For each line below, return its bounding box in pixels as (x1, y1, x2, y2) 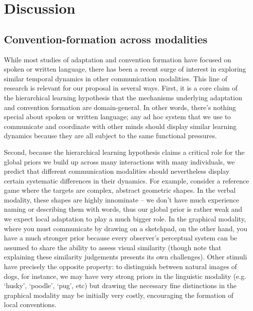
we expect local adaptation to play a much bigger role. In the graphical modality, (4, 214, 246, 224)
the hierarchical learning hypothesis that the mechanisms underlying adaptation (4, 92, 242, 102)
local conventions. (4, 299, 56, 310)
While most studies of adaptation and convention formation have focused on (4, 54, 232, 64)
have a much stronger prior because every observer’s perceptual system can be (4, 233, 237, 243)
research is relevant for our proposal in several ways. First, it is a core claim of (4, 83, 238, 93)
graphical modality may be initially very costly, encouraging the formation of (4, 290, 234, 300)
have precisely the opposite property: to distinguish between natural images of (4, 261, 237, 272)
